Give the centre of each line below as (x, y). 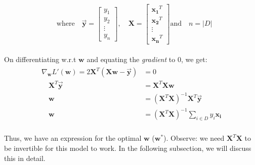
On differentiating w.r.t (40, 59)
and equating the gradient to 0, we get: (147, 59)
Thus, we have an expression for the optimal (73, 138)
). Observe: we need (194, 138)
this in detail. (25, 158)
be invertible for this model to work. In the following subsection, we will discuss (128, 148)
